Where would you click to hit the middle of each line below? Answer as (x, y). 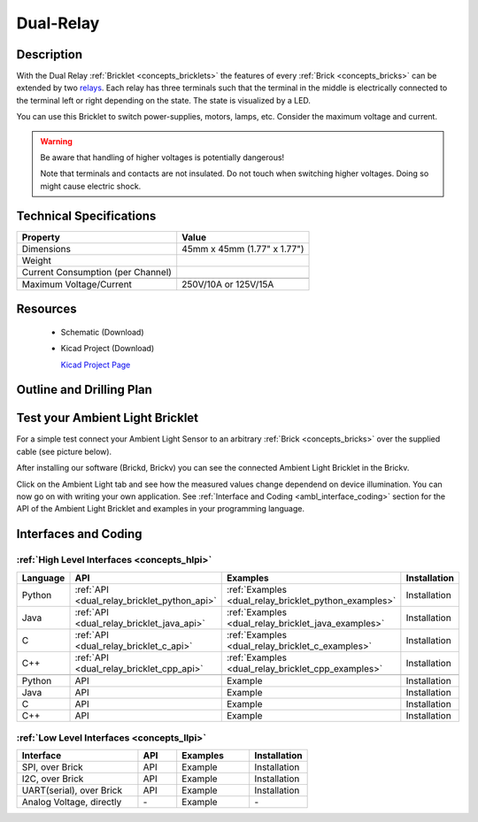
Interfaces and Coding (79, 534)
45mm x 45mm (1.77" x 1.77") (243, 249)
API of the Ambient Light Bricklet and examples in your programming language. (161, 509)
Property (41, 237)
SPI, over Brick (52, 767)
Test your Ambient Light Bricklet (108, 418)
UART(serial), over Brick (72, 790)
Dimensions (46, 249)
